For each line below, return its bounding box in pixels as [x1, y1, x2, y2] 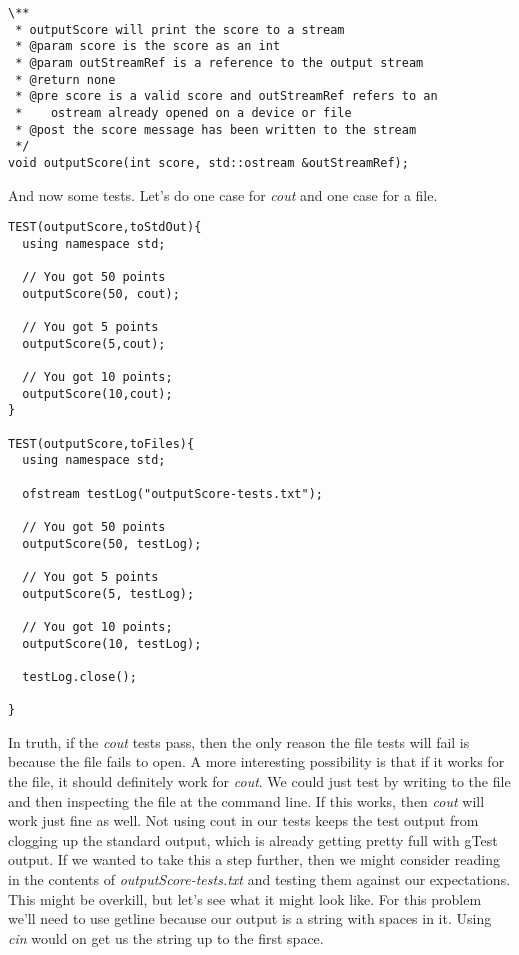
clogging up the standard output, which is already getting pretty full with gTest [8, 829, 498, 850]
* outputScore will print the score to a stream [15, 22, 345, 37]
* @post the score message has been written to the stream [15, 122, 417, 137]
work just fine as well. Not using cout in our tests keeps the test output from [8, 810, 479, 831]
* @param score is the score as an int [15, 39, 281, 54]
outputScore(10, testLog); [22, 636, 202, 651]
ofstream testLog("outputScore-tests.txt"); [22, 486, 323, 501]
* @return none [15, 72, 116, 87]
